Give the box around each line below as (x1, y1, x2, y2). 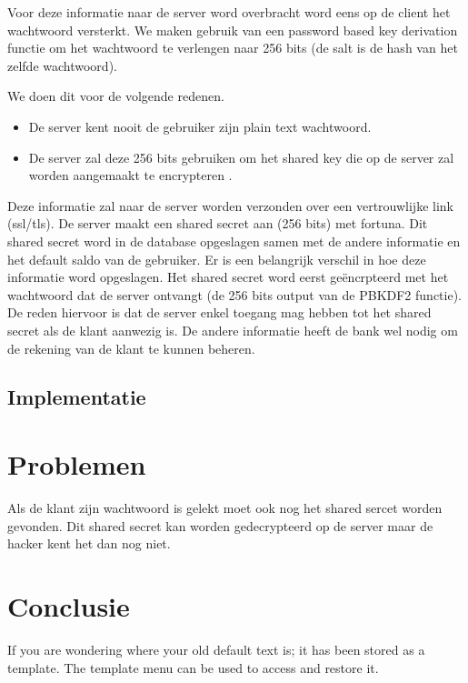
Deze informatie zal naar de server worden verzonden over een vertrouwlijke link (7, 196, 453, 215)
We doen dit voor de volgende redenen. (7, 86, 224, 105)
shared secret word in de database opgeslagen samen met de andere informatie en (7, 231, 461, 250)
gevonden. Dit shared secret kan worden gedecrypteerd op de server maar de (7, 516, 433, 535)
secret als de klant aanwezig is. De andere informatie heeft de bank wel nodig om (7, 320, 458, 339)
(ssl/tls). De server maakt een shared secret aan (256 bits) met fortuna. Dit (7, 214, 428, 233)
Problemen (7, 446, 146, 483)
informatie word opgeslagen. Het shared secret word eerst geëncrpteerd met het (7, 267, 449, 286)
